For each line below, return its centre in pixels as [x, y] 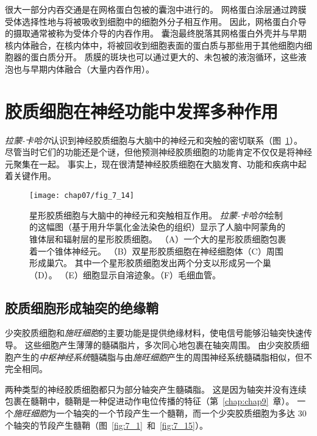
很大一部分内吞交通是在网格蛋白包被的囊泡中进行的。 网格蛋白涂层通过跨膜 [156, 9]
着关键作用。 [30, 176]
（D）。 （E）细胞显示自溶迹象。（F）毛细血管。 [125, 274]
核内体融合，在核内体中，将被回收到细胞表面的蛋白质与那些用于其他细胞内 [154, 45]
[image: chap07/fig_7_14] [82, 196]
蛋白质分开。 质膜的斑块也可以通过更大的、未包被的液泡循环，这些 [164, 57]
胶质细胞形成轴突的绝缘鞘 [82, 307]
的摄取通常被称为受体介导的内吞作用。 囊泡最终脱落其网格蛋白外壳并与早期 [156, 33]
